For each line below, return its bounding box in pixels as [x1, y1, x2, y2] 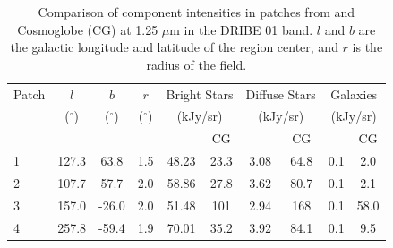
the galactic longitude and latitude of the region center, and [10, 38, 338, 56]
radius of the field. [146, 55, 247, 73]
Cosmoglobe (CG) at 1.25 [17, 20, 158, 38]
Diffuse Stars [245, 84, 316, 103]
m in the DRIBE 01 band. [169, 20, 313, 38]
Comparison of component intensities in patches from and [38, 3, 355, 21]
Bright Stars [166, 84, 234, 103]
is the [352, 38, 383, 56]
